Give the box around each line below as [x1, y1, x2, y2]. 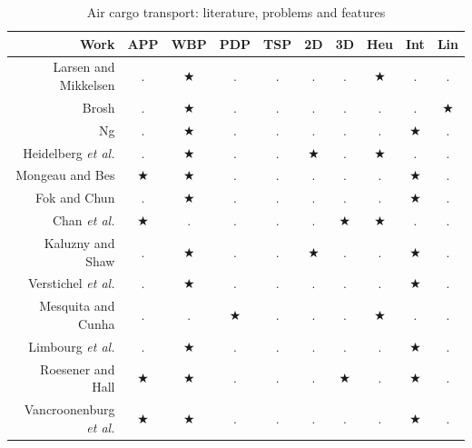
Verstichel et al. [28, 274, 115, 293]
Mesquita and [39, 296, 115, 315]
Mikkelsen [59, 75, 115, 95]
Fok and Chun [35, 188, 115, 207]
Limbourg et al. [28, 336, 115, 355]
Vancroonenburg [24, 399, 115, 418]
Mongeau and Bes [15, 165, 115, 184]
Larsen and [53, 57, 115, 76]
